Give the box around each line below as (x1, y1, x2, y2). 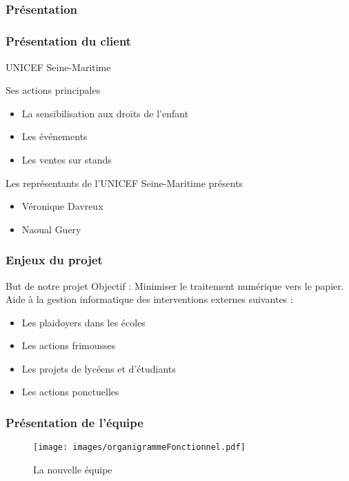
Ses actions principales (6, 83, 101, 97)
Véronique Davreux (21, 199, 103, 213)
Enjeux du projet (6, 251, 103, 268)
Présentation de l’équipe (6, 413, 143, 431)
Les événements (21, 129, 88, 144)
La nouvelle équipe (33, 462, 112, 476)
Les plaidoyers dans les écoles (21, 315, 146, 329)
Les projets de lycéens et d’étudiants (21, 361, 176, 375)
